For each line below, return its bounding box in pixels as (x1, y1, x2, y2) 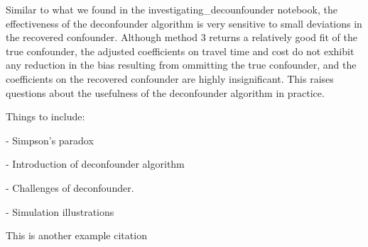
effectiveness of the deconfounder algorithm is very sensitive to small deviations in (6, 16, 362, 30)
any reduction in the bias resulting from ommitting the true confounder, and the (6, 57, 357, 72)
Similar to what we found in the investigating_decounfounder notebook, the (6, 2, 337, 16)
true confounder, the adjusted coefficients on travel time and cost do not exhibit (6, 43, 355, 58)
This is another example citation (6, 228, 147, 243)
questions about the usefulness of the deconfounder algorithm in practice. (6, 85, 325, 100)
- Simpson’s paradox (6, 132, 94, 147)
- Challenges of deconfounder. (6, 180, 134, 195)
